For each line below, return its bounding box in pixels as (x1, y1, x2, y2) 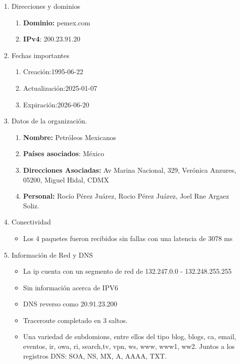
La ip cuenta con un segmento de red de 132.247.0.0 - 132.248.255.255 (23, 266, 232, 276)
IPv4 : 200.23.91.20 (23, 34, 80, 44)
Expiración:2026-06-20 (23, 99, 89, 109)
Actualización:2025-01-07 (23, 82, 98, 93)
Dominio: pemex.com (23, 17, 90, 27)
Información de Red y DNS (11, 249, 93, 260)
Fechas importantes (11, 50, 70, 60)
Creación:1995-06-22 (23, 66, 83, 77)
